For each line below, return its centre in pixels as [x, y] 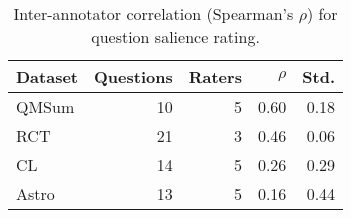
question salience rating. [175, 36]
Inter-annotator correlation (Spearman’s [153, 13]
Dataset [47, 76]
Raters [215, 76]
